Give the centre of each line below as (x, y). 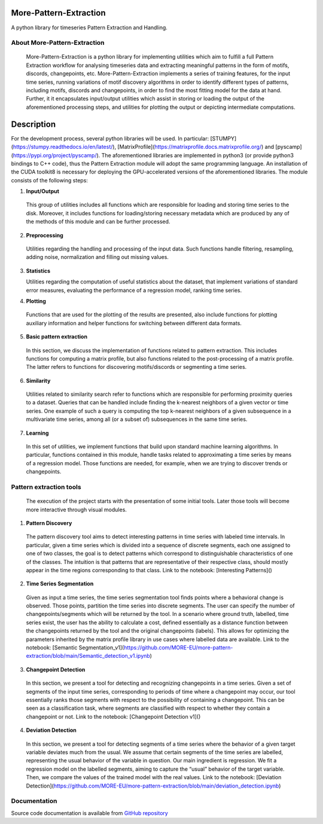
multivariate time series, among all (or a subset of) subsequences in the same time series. (137, 419)
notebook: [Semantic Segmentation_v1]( (75, 648)
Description (33, 124)
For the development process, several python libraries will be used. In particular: (110, 138)
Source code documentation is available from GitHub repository (90, 813)
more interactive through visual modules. (76, 509)
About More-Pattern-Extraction (58, 43)
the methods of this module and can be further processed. (98, 222)
